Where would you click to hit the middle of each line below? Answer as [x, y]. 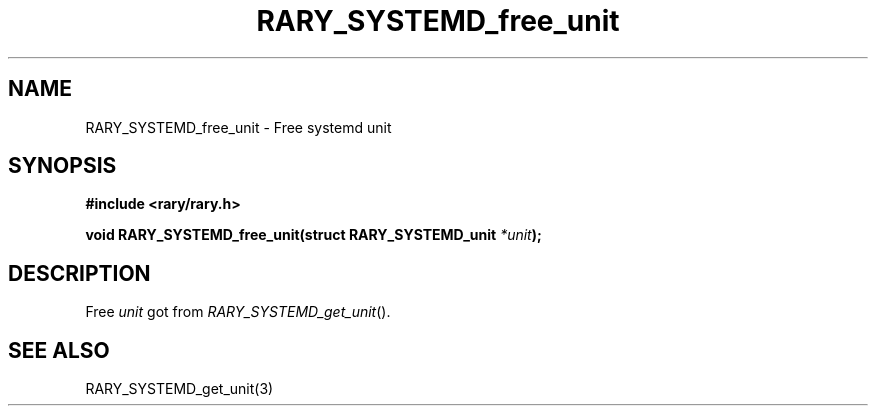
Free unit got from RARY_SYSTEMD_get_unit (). [238, 312]
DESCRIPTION [79, 273]
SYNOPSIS [62, 166]
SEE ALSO [59, 350]
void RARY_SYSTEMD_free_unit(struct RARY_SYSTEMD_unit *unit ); [313, 235]
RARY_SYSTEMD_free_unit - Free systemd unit [238, 127]
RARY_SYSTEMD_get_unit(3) [179, 389]
